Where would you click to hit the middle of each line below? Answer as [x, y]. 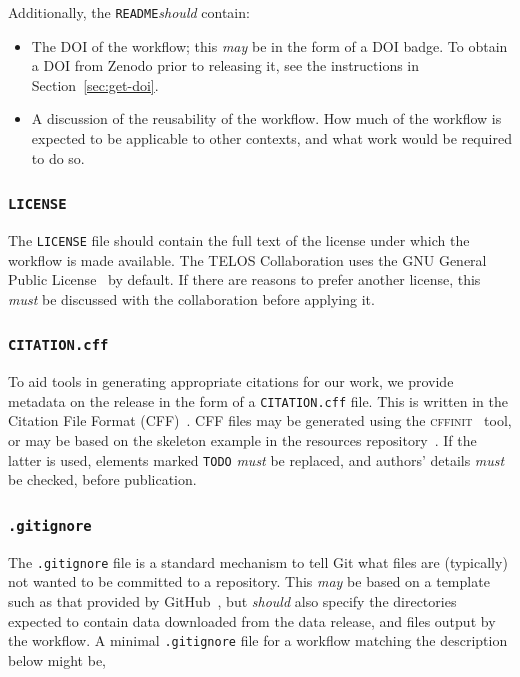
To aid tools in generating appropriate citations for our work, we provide [231, 381]
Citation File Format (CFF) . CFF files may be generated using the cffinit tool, [260, 420]
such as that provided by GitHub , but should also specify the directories [232, 600]
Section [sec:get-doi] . [95, 84]
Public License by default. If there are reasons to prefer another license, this [244, 279]
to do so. [58, 157]
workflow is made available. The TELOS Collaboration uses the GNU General [247, 259]
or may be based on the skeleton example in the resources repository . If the [242, 440]
